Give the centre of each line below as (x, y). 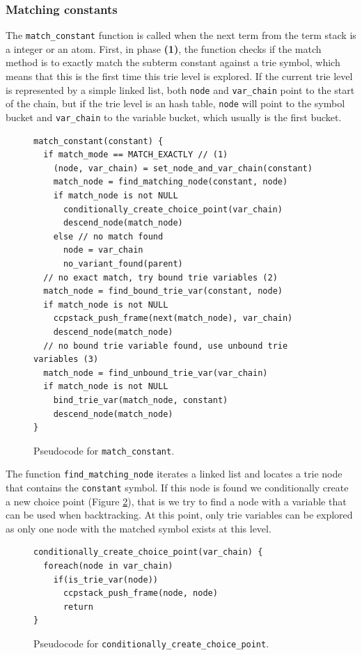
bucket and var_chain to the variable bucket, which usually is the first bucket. (174, 117)
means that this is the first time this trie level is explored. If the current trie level (179, 76)
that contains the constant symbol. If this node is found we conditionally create (177, 487)
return (78, 607)
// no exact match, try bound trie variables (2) (160, 277)
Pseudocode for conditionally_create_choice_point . (151, 643)
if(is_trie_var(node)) (105, 579)
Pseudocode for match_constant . (104, 450)
